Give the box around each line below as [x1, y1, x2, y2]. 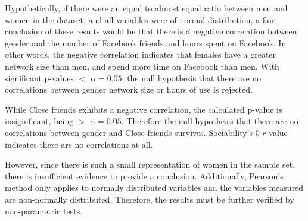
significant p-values [5, 71, 74, 84]
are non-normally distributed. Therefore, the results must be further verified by [5, 192, 294, 205]
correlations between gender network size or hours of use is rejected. [5, 83, 253, 96]
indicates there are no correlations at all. [5, 138, 153, 150]
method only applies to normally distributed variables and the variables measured [5, 181, 304, 194]
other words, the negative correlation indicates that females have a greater [5, 48, 276, 61]
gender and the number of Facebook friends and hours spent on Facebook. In [5, 36, 287, 49]
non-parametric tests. [5, 204, 83, 217]
